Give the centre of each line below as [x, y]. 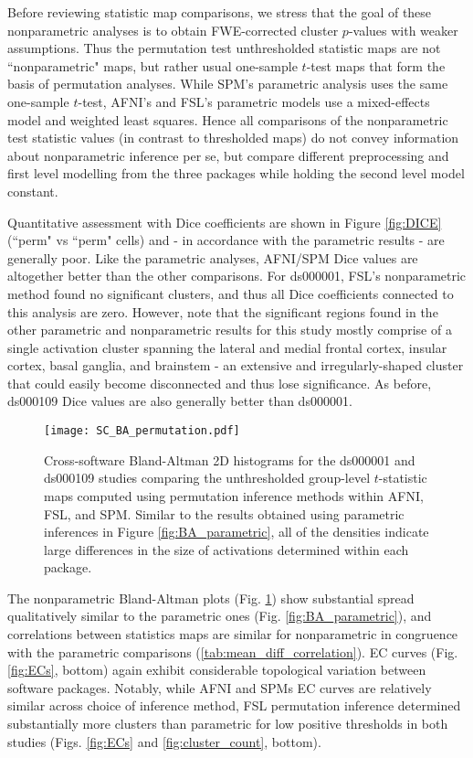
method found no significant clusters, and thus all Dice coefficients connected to [231, 293]
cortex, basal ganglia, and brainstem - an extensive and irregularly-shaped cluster [236, 365]
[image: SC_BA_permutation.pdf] [142, 431]
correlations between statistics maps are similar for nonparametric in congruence [233, 634]
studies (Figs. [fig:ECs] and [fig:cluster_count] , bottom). [164, 741]
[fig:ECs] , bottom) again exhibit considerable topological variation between [217, 670]
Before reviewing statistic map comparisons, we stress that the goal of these [220, 12]
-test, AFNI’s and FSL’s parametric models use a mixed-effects [254, 101]
